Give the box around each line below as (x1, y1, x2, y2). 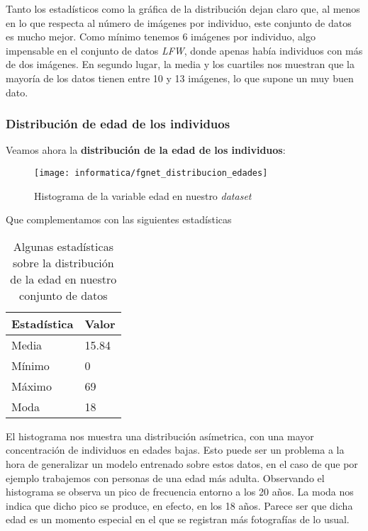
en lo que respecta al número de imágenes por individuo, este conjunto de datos (6, 15, 352, 30)
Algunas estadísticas (13, 237, 113, 255)
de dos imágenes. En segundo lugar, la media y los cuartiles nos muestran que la (6, 57, 355, 72)
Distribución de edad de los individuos (6, 115, 230, 133)
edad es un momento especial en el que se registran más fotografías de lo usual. (6, 512, 350, 527)
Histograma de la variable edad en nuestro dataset (34, 188, 252, 203)
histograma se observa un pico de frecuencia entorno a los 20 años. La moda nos (6, 484, 354, 499)
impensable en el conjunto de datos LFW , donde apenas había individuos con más (6, 43, 363, 57)
